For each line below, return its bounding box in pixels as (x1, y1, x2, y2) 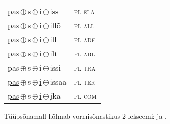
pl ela (74, 5, 95, 17)
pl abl (74, 48, 95, 59)
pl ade (74, 34, 96, 45)
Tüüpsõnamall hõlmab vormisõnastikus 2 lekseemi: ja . (4, 111, 167, 121)
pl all (74, 19, 95, 31)
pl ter (74, 76, 95, 87)
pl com (74, 90, 97, 101)
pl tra (74, 62, 96, 73)
